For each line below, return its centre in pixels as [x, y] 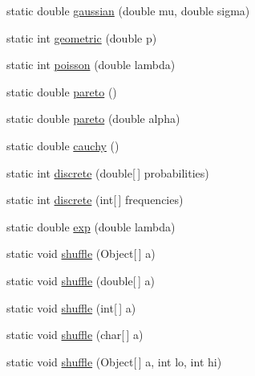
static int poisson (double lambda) [91, 65]
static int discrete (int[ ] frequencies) [95, 200]
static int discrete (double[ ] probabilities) [108, 172]
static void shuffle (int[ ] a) [71, 307]
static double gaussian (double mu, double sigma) [128, 10]
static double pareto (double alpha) [93, 119]
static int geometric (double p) [82, 37]
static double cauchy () [63, 145]
